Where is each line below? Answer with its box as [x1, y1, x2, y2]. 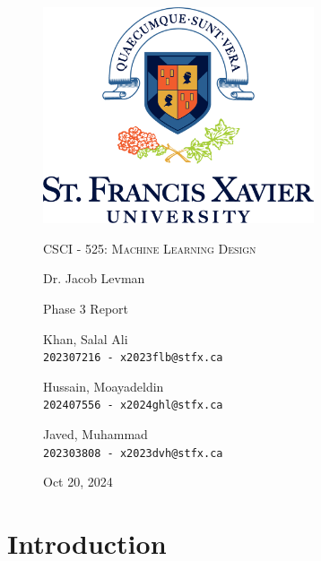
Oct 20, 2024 [43, 472, 113, 491]
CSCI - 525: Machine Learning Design [43, 238, 256, 257]
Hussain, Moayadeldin [43, 376, 164, 395]
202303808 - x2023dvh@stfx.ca [43, 446, 223, 460]
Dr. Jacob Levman [43, 269, 145, 288]
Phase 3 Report [43, 299, 129, 318]
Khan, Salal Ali [43, 329, 128, 348]
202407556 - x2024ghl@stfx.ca [43, 399, 223, 412]
